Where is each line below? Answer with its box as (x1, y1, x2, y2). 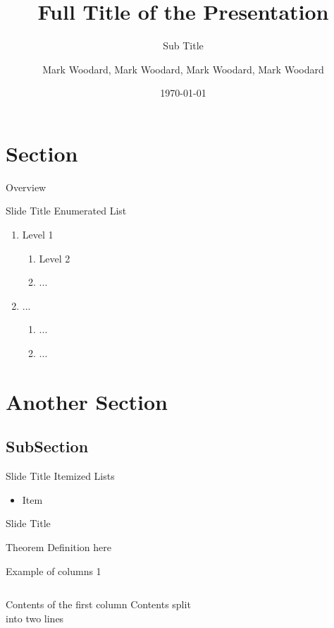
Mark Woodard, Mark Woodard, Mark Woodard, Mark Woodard (42, 61, 324, 76)
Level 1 (22, 227, 54, 242)
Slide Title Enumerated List (6, 203, 127, 218)
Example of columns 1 (6, 563, 101, 578)
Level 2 (39, 250, 70, 265)
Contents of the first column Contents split (6, 597, 191, 612)
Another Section (6, 387, 168, 416)
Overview (6, 179, 47, 194)
